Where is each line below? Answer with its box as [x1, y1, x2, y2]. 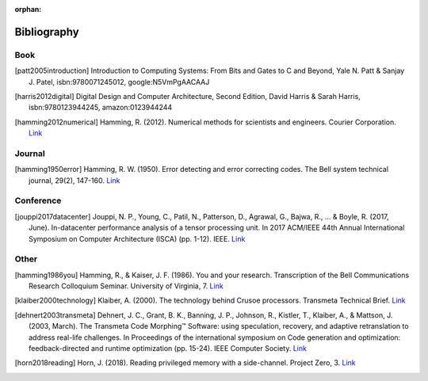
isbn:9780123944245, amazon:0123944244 [29, 103, 173, 112]
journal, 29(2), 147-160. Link [29, 175, 120, 185]
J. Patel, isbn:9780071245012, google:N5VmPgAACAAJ [29, 77, 210, 86]
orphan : [14, 5, 42, 13]
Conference [14, 195, 62, 206]
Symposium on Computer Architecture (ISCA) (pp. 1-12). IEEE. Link [29, 234, 246, 243]
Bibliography [14, 25, 79, 39]
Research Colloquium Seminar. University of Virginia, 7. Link [29, 281, 224, 291]
